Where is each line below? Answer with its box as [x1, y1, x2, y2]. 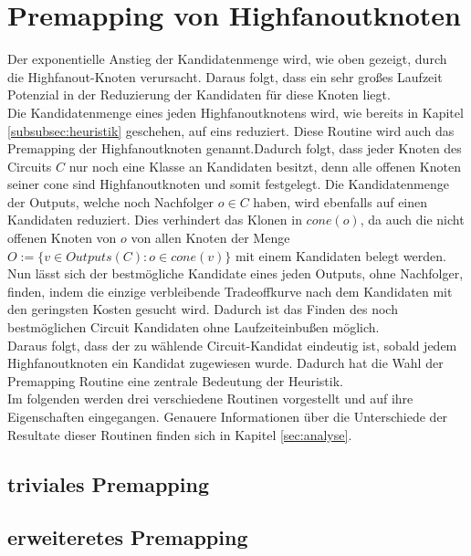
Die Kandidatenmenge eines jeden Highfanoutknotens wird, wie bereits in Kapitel [7, 102, 464, 121]
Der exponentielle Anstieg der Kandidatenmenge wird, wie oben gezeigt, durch [7, 49, 447, 68]
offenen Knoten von [7, 228, 117, 247]
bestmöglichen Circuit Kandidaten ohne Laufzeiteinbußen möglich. [7, 318, 380, 337]
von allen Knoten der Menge [131, 228, 290, 247]
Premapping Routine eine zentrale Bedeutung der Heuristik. [7, 371, 343, 390]
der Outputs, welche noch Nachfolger [7, 192, 215, 211]
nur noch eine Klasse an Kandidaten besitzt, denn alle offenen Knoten [68, 156, 461, 175]
